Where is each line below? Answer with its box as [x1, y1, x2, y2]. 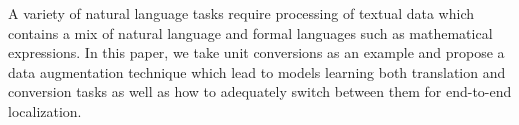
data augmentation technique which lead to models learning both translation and [8, 61, 506, 82]
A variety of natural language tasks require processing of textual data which [8, 3, 475, 23]
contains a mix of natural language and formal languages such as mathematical [8, 22, 493, 43]
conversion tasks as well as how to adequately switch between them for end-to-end [8, 81, 512, 102]
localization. [8, 100, 82, 121]
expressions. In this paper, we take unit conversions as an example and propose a [8, 42, 505, 63]
